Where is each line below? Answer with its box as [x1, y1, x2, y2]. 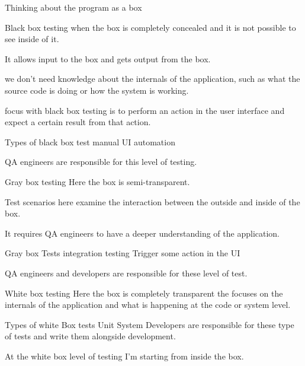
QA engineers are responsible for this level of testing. [5, 155, 197, 168]
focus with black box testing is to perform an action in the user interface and [5, 104, 285, 116]
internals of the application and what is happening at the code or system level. [5, 298, 291, 311]
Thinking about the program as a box [5, 1, 142, 13]
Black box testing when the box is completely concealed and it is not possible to [5, 21, 296, 33]
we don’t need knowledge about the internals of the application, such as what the [5, 72, 300, 85]
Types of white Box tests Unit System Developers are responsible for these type [5, 318, 294, 330]
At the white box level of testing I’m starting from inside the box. [5, 349, 244, 362]
